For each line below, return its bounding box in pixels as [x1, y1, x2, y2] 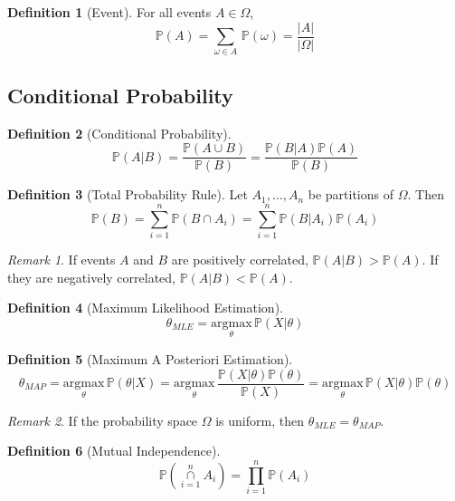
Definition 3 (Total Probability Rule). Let [7, 185, 248, 204]
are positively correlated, [171, 249, 308, 268]
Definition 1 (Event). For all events [7, 3, 212, 21]
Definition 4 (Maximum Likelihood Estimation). [7, 298, 283, 317]
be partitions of [308, 185, 393, 204]
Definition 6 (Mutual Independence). [7, 441, 221, 460]
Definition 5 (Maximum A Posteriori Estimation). [7, 349, 293, 368]
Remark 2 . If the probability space [7, 410, 198, 429]
